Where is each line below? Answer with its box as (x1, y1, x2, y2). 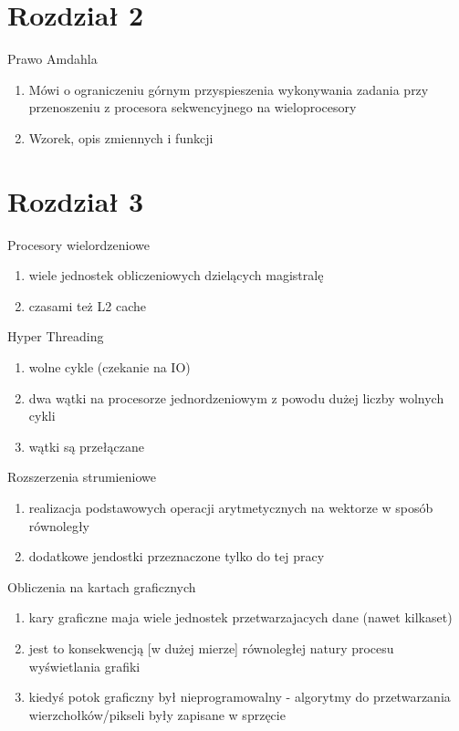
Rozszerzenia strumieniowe (7, 467, 156, 486)
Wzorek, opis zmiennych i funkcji (28, 128, 214, 147)
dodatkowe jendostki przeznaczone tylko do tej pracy (28, 547, 325, 566)
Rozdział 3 (7, 182, 144, 219)
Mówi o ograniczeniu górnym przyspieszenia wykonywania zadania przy (28, 79, 429, 99)
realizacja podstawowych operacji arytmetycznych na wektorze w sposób (28, 497, 433, 517)
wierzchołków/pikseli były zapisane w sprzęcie (28, 705, 286, 724)
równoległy (28, 516, 89, 535)
